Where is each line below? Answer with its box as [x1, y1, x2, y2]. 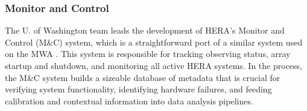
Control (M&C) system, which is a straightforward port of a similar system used [5, 35, 303, 48]
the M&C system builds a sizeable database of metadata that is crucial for [5, 71, 280, 83]
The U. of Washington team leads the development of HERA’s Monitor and [5, 24, 285, 37]
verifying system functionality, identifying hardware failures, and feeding [5, 83, 272, 95]
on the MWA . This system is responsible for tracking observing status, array [5, 47, 291, 60]
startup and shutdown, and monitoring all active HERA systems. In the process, [5, 59, 302, 71]
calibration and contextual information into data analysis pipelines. [5, 94, 253, 107]
